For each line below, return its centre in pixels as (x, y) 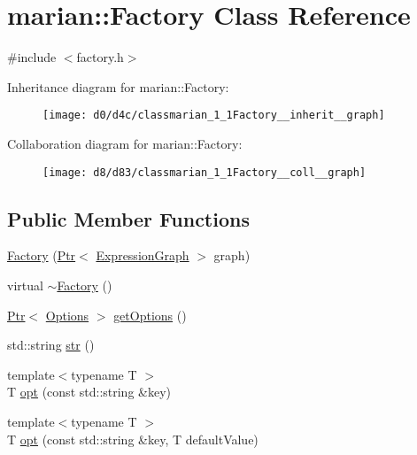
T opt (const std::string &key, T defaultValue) (133, 439)
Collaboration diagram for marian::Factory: (125, 143)
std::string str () (51, 345)
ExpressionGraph (143, 255)
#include (32, 57)
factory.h (100, 57)
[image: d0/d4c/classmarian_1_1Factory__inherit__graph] (214, 116)
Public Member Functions (128, 218)
